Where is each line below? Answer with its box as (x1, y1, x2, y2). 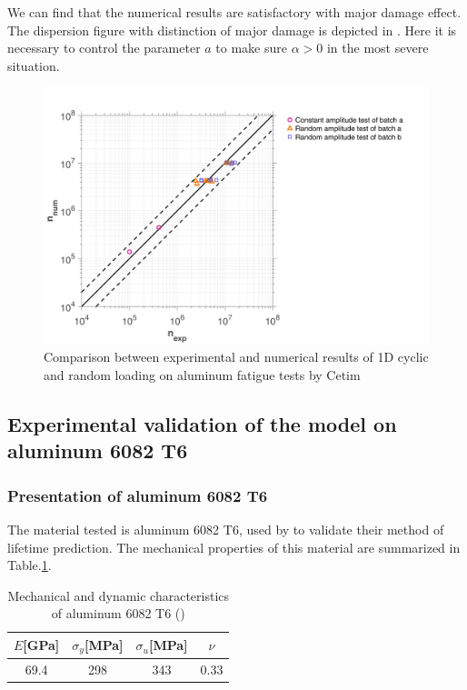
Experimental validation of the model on (7, 409, 397, 437)
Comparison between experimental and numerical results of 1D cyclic (44, 347, 429, 366)
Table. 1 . (7, 555, 52, 575)
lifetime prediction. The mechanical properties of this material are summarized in (7, 537, 461, 556)
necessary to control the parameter (7, 38, 201, 57)
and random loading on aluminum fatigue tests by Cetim (44, 365, 361, 384)
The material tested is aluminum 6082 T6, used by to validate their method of (7, 519, 444, 538)
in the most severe (326, 38, 429, 57)
